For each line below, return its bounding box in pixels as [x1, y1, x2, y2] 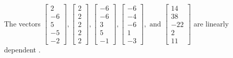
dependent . [4, 44, 41, 55]
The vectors [4, 18, 41, 28]
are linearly [193, 18, 229, 28]
